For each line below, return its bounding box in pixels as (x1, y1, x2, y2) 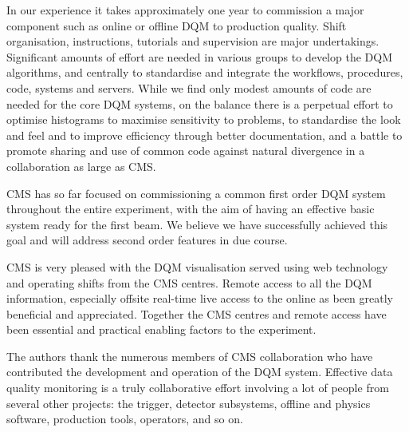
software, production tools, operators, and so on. (6, 410, 243, 427)
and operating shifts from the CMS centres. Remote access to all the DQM (6, 274, 372, 291)
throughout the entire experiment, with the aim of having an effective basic (6, 200, 375, 217)
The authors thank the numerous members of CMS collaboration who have (6, 347, 373, 364)
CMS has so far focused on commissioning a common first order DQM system (6, 184, 386, 201)
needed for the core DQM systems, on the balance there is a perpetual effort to (6, 95, 393, 112)
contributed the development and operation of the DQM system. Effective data (6, 363, 393, 380)
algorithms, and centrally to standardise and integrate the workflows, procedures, (6, 64, 403, 81)
